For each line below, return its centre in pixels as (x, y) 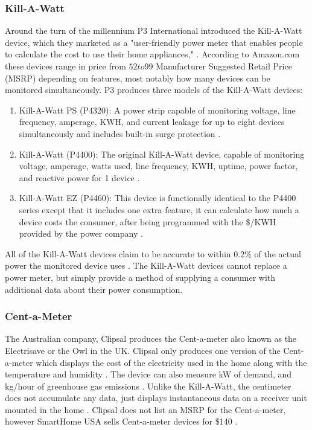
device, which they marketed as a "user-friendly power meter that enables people (154, 42)
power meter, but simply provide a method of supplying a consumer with (140, 277)
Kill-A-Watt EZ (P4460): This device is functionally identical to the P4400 (158, 198)
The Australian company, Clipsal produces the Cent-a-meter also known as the (151, 339)
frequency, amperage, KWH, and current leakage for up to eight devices (152, 122)
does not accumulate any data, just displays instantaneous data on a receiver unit (156, 398)
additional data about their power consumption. (94, 289)
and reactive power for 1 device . (79, 177)
